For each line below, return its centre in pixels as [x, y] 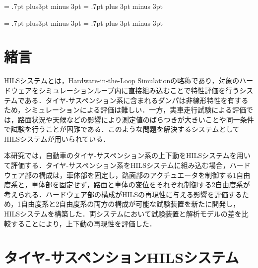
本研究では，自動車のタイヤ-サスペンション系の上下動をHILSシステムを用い [127, 155]
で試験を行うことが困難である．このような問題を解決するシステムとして [122, 129]
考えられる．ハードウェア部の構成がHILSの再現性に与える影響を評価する [123, 194]
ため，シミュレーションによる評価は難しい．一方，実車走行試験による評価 [125, 110]
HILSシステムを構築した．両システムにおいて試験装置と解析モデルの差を [123, 214]
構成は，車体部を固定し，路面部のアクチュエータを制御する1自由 [144, 175]
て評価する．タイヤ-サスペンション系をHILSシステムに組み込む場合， [117, 165]
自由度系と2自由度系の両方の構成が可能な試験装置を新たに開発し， [130, 204]
